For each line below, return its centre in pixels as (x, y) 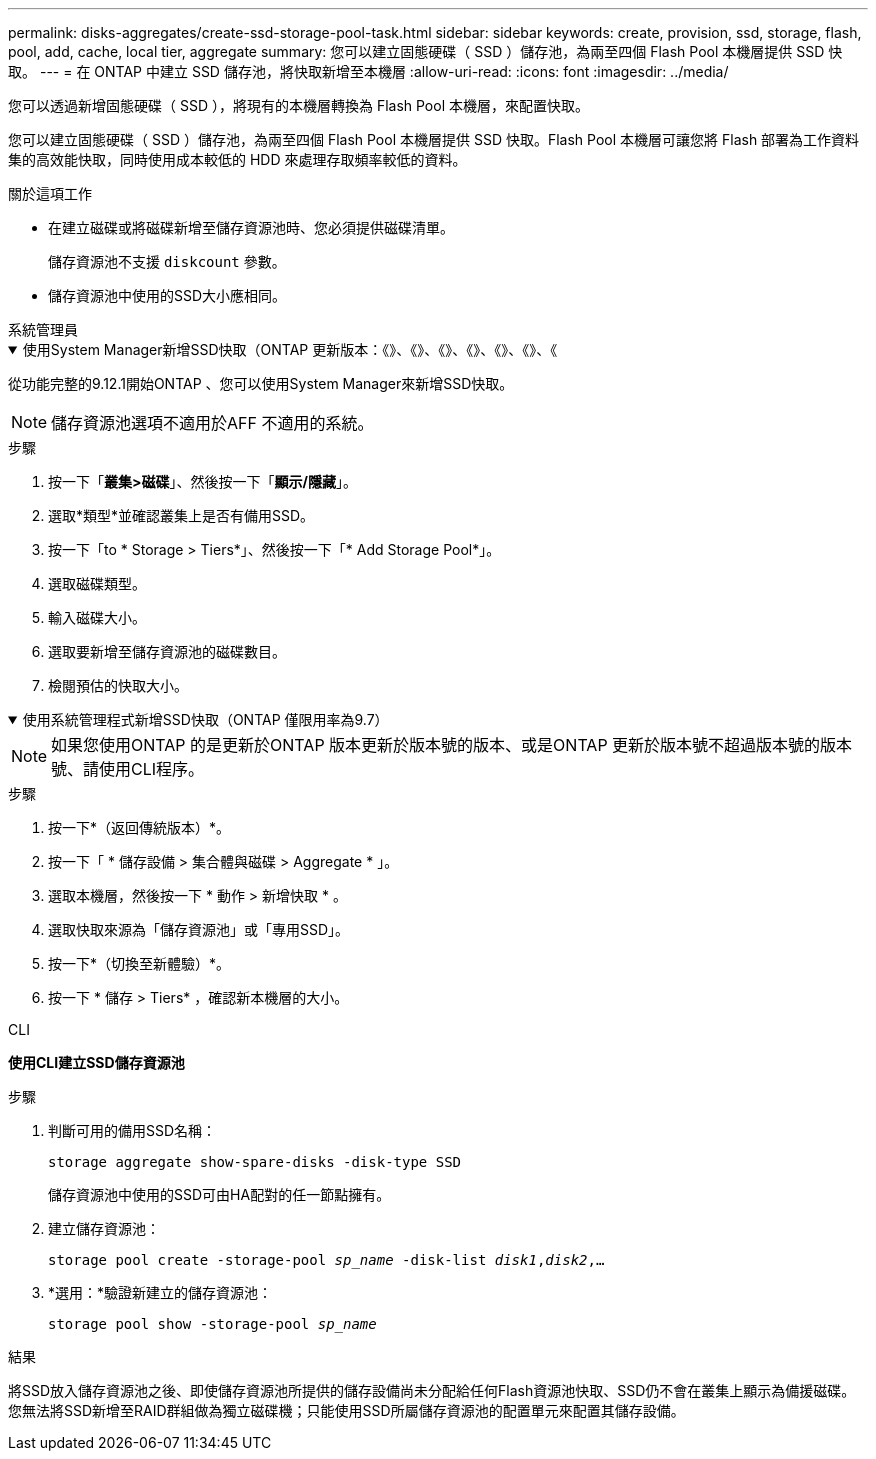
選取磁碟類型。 (97, 583)
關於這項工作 (50, 193)
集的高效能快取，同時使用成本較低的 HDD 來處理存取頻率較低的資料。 (237, 159)
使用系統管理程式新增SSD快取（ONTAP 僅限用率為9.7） (205, 719)
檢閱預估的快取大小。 (118, 685)
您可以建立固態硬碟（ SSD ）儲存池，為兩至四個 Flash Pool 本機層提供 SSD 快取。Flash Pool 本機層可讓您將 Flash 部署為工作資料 (434, 139)
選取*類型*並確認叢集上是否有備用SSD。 (181, 515)
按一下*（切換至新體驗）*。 (139, 963)
